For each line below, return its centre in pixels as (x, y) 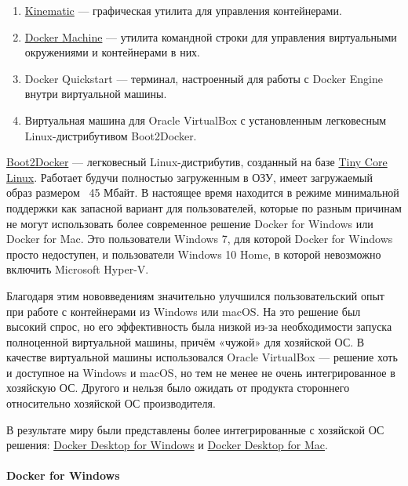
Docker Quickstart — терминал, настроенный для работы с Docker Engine (204, 78)
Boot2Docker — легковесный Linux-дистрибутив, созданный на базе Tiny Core (197, 162)
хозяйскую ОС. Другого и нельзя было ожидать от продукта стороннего (178, 388)
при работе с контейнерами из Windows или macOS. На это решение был (184, 311)
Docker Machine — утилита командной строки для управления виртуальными (211, 36)
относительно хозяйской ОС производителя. (111, 403)
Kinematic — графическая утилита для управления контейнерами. (183, 10)
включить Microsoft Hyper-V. (78, 269)
